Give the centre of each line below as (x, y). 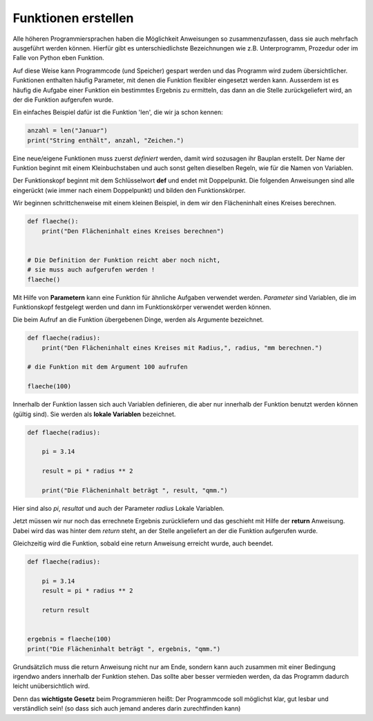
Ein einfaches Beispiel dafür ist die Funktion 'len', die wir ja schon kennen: (118, 112)
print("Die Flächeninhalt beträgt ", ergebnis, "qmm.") (124, 649)
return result (66, 610)
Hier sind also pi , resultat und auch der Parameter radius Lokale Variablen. (118, 508)
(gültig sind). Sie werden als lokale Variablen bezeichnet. (94, 414)
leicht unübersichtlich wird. (51, 686)
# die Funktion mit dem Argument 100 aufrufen (107, 367)
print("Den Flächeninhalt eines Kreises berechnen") (133, 231)
